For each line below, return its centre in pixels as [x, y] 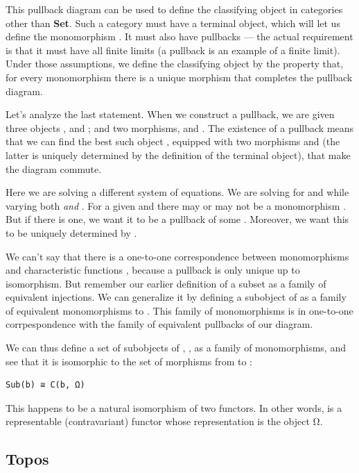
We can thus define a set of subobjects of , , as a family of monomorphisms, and [176, 348]
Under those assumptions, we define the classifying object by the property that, [175, 64]
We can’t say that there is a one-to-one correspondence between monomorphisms [177, 256]
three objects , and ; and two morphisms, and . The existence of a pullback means [180, 127]
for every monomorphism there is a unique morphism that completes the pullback [179, 77]
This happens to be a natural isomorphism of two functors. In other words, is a [174, 407]
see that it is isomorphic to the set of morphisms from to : [129, 361]
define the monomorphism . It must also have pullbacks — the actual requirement [179, 36]
